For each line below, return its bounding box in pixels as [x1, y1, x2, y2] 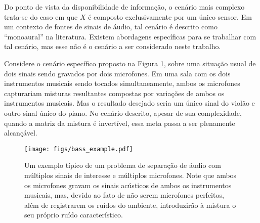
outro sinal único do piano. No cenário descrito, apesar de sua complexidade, [4, 107, 242, 118]
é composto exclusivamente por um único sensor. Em [88, 11, 252, 22]
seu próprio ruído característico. [24, 209, 123, 220]
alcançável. [4, 127, 37, 138]
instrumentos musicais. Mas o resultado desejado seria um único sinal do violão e [4, 98, 255, 108]
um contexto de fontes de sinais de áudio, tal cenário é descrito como [4, 21, 218, 32]
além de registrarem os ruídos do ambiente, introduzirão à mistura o [24, 199, 236, 210]
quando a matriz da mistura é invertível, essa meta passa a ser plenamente [4, 117, 235, 128]
